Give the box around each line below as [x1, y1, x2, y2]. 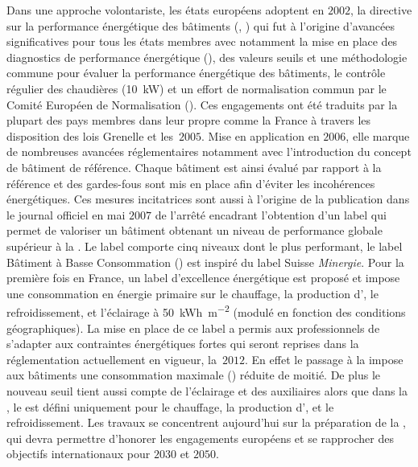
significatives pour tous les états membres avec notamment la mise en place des [6, 33, 398, 50]
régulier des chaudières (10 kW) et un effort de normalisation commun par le [6, 80, 387, 96]
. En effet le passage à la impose [245, 350, 404, 367]
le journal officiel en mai [6, 206, 126, 223]
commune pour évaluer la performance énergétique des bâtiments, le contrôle [6, 64, 386, 81]
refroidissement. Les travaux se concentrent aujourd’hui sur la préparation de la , [6, 414, 406, 431]
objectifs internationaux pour [6, 445, 151, 462]
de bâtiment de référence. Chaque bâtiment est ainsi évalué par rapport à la [6, 158, 382, 175]
